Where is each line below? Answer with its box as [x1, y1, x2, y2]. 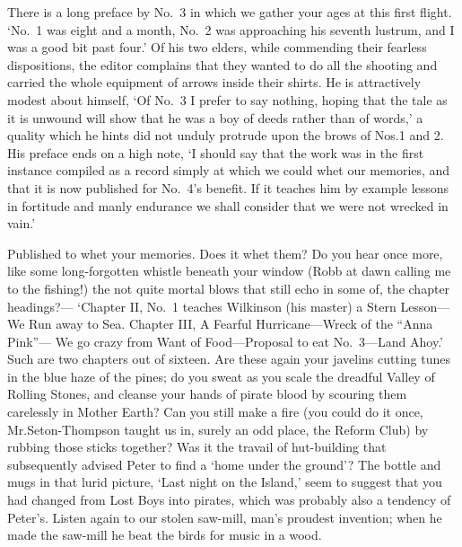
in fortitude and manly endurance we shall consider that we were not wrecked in [7, 196, 449, 215]
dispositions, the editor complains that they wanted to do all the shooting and [7, 55, 438, 74]
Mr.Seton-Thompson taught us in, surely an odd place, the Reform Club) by [7, 419, 429, 438]
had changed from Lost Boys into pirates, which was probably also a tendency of [7, 490, 451, 509]
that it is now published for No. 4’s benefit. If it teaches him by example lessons [7, 178, 449, 197]
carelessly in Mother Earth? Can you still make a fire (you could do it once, [7, 402, 423, 421]
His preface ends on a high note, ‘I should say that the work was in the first [7, 143, 424, 162]
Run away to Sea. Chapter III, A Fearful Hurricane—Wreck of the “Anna [29, 314, 433, 333]
